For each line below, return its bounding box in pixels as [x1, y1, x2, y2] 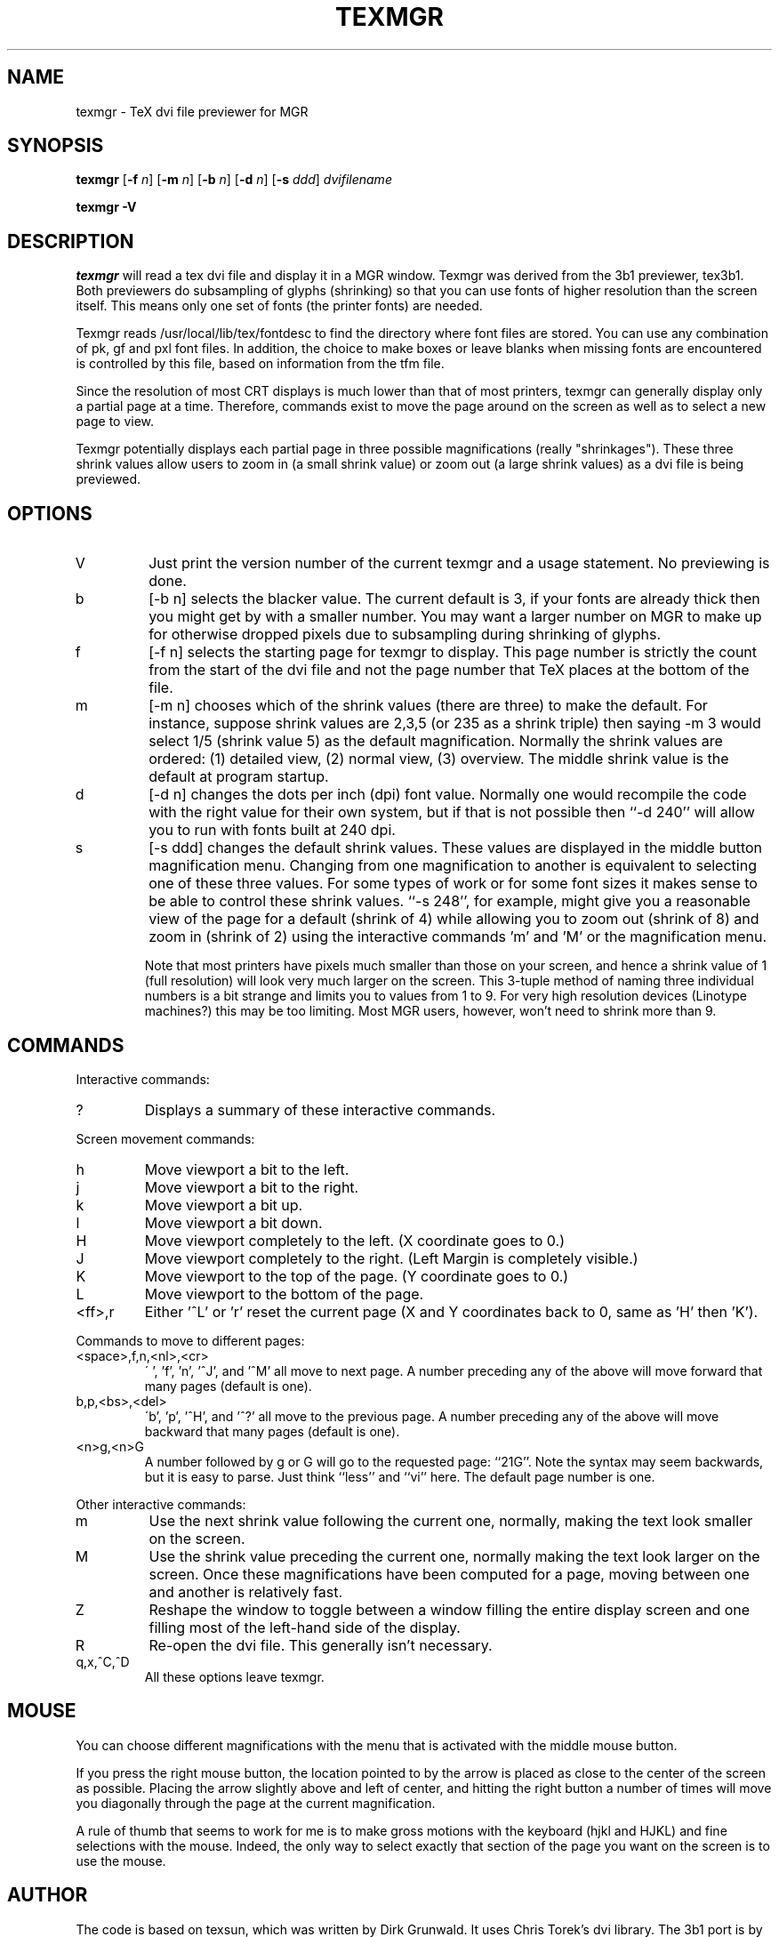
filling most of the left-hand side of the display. [149, 1618, 461, 1636]
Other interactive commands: [76, 1496, 246, 1512]
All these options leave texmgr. [144, 1668, 325, 1684]
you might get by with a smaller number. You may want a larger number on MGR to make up [149, 607, 762, 626]
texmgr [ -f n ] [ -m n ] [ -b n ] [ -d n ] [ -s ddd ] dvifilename [76, 172, 392, 188]
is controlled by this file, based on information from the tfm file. [76, 356, 445, 372]
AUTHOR [7, 1884, 88, 1907]
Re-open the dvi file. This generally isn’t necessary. [149, 1636, 493, 1654]
